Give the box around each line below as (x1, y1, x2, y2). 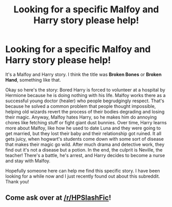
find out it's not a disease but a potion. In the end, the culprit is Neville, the (5, 146, 163, 153)
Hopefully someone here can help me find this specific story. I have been (5, 167, 160, 174)
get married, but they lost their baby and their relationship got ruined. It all (5, 130, 162, 137)
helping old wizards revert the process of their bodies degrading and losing (5, 108, 165, 115)
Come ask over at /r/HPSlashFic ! (5, 194, 111, 202)
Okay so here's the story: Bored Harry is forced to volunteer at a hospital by (5, 86, 165, 93)
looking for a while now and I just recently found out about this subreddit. (5, 173, 160, 179)
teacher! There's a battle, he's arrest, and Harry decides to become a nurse (5, 152, 165, 158)
